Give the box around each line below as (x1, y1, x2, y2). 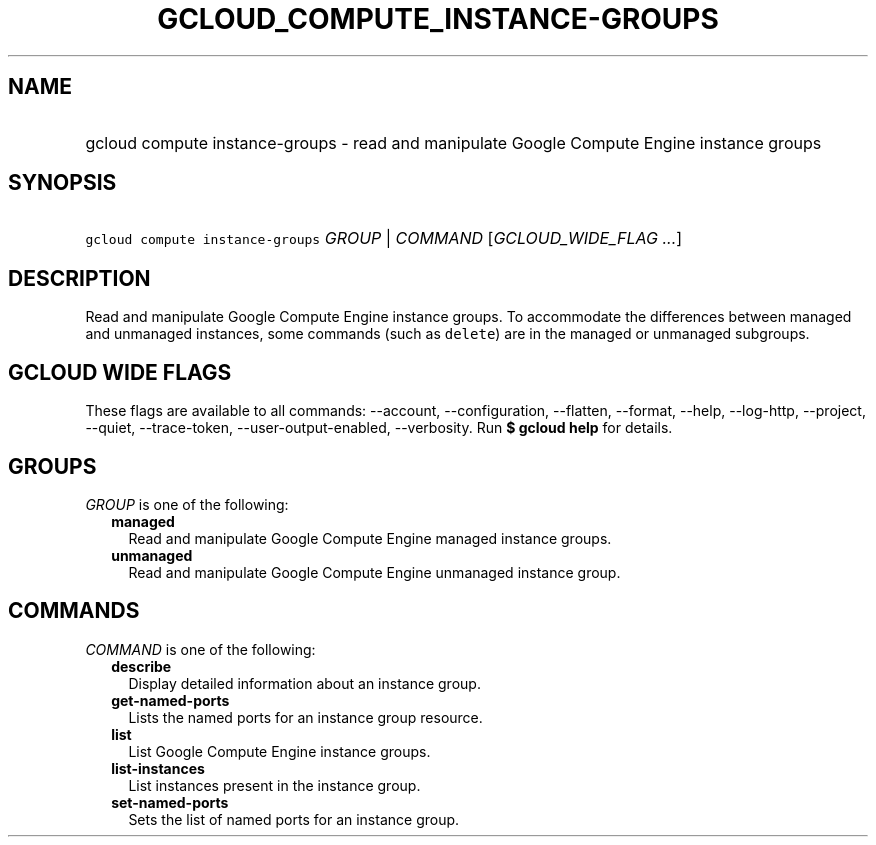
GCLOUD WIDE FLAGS (8, 359, 232, 385)
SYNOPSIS (8, 170, 117, 196)
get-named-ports (111, 691, 230, 709)
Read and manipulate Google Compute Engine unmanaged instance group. (128, 563, 621, 581)
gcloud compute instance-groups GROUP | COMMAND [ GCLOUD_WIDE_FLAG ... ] (85, 228, 683, 249)
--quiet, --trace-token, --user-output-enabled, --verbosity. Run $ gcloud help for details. (85, 419, 673, 437)
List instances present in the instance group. (128, 776, 421, 794)
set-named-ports (111, 793, 229, 811)
